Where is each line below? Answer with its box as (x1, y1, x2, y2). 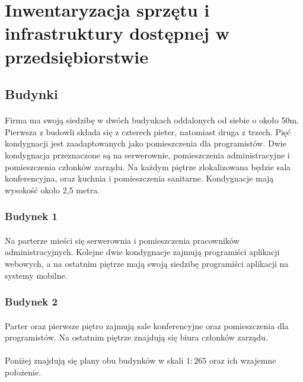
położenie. (5, 365, 42, 378)
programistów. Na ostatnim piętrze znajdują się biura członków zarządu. (5, 331, 268, 343)
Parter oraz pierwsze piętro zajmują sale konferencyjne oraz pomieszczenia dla (5, 319, 289, 332)
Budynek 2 (5, 294, 58, 309)
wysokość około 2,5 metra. (5, 183, 100, 196)
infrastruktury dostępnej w (5, 21, 229, 45)
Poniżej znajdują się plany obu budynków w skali (5, 354, 184, 367)
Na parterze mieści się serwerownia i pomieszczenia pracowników (5, 234, 240, 246)
